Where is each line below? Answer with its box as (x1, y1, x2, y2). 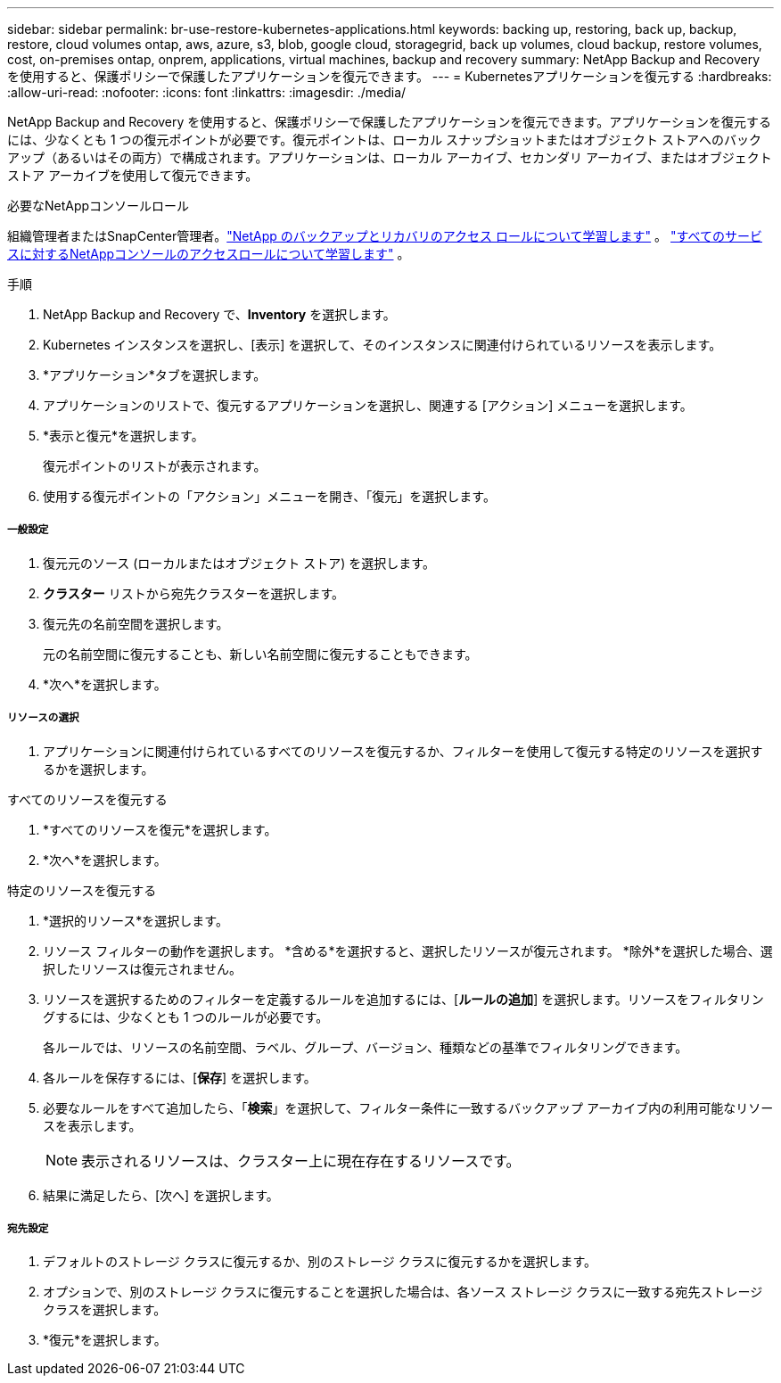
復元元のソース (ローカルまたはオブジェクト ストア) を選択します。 (43, 555, 435, 571)
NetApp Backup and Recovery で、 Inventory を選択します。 (43, 307, 396, 322)
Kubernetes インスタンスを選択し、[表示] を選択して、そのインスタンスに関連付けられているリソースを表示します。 (43, 337, 722, 352)
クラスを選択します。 (43, 1302, 167, 1318)
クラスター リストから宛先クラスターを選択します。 (43, 585, 344, 601)
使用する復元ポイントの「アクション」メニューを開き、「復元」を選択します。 (43, 489, 496, 504)
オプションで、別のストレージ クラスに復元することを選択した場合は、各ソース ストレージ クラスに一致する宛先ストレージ (43, 1284, 763, 1300)
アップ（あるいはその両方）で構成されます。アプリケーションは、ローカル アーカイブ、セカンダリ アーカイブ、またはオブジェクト (7, 150, 772, 165)
